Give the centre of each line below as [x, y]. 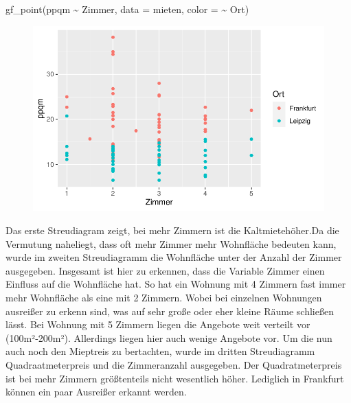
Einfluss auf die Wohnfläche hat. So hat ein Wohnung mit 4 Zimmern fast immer [176, 284]
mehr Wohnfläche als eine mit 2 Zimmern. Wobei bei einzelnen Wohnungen [164, 297]
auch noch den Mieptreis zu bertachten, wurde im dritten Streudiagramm [160, 351]
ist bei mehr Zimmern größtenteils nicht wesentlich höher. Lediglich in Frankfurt [175, 378]
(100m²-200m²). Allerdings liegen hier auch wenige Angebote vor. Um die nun [169, 337]
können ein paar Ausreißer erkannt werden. [96, 392]
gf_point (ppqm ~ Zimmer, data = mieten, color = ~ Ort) [127, 9]
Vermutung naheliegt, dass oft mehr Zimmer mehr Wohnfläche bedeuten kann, [171, 243]
